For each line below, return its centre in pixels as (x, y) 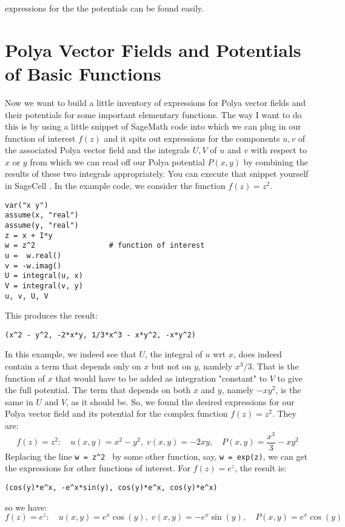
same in (19, 401)
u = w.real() (33, 255)
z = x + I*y (29, 235)
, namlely (215, 366)
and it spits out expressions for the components (192, 138)
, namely (238, 390)
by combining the (276, 161)
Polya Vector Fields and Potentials (153, 49)
